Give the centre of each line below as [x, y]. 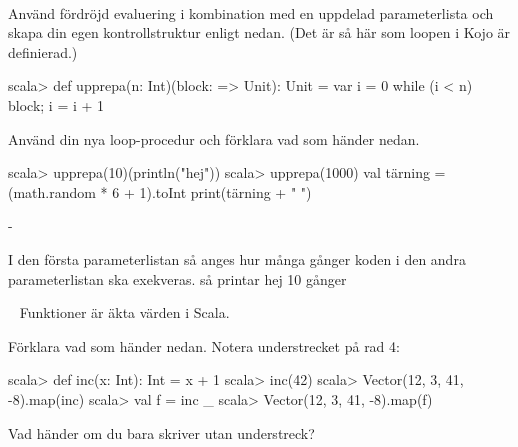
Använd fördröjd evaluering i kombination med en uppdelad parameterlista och [251, 12]
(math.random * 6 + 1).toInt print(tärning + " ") [160, 191]
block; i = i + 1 [56, 104]
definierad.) [43, 51]
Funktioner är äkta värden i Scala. [124, 312]
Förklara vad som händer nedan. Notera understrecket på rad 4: [204, 345]
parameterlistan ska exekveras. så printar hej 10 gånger [177, 278]
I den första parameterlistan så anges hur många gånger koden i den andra [237, 258]
